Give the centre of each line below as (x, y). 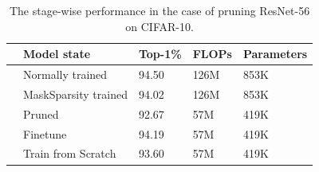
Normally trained (65, 74)
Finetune (45, 133)
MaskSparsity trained (75, 94)
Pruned (41, 113)
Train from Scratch (70, 153)
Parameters (275, 54)
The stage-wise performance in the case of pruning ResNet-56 (159, 10)
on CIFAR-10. (159, 26)
